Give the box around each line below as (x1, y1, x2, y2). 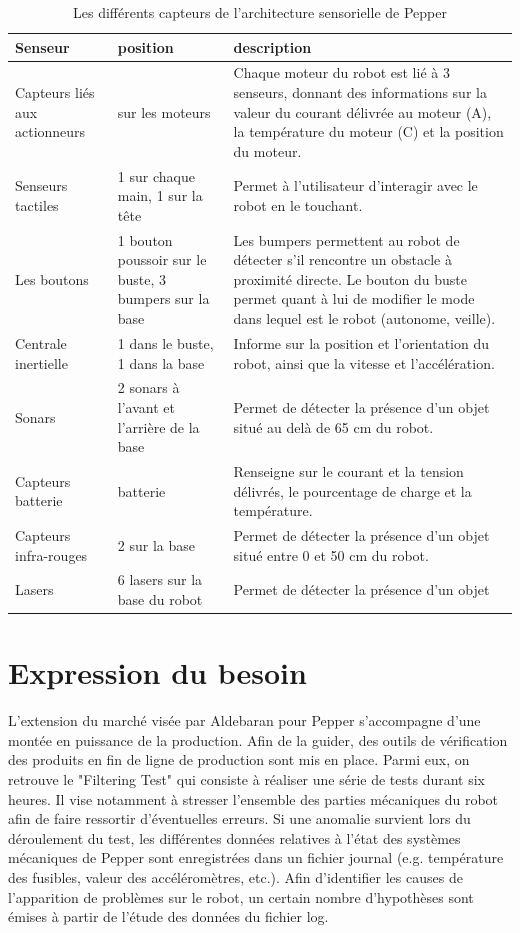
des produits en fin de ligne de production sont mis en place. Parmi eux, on (8, 749, 470, 770)
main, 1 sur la (117, 185, 203, 206)
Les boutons (15, 268, 89, 289)
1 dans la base (117, 352, 205, 373)
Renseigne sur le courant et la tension (233, 460, 464, 481)
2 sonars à (117, 377, 180, 398)
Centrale (15, 332, 67, 353)
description (233, 36, 312, 57)
